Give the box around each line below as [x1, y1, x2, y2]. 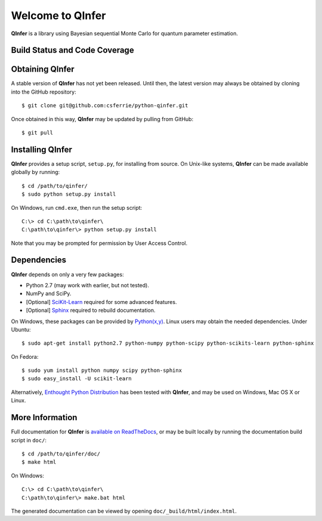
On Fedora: [11, 353, 39, 360]
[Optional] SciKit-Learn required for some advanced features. [26, 298, 177, 305]
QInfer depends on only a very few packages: [11, 271, 125, 278]
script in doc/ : [11, 436, 47, 444]
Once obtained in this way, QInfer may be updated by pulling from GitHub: [11, 115, 194, 122]
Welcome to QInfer [11, 9, 106, 22]
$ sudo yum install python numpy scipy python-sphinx [21, 367, 182, 374]
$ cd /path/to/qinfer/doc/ [21, 450, 101, 457]
